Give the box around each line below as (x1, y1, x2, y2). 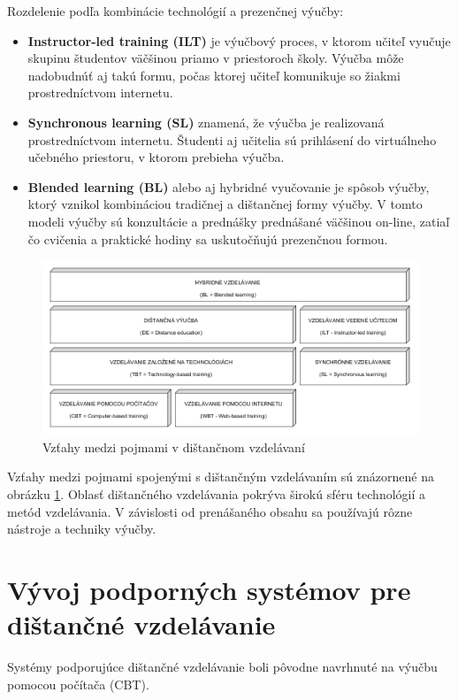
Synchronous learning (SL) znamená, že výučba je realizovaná (27, 112, 385, 131)
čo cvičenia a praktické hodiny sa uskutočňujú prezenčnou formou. (27, 229, 388, 248)
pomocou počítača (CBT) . (7, 674, 149, 693)
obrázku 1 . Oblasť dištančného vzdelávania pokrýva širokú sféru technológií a (7, 484, 426, 503)
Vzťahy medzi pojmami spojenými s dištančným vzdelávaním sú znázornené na (7, 467, 434, 486)
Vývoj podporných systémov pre (7, 571, 411, 607)
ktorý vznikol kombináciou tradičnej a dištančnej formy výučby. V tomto (27, 195, 423, 213)
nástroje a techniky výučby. (7, 519, 156, 538)
